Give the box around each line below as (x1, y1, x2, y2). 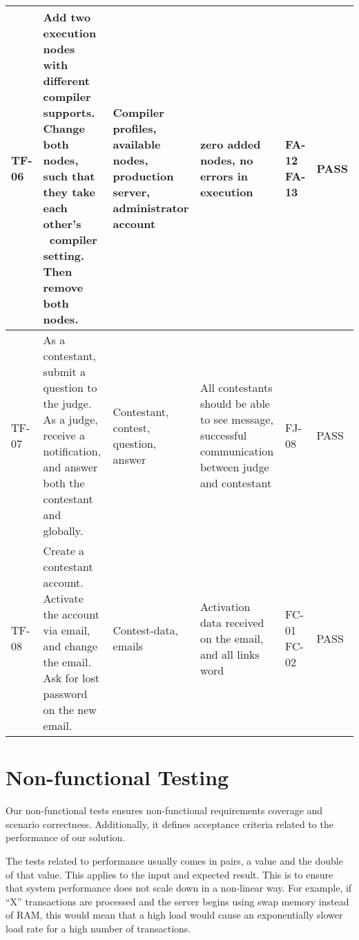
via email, (43, 622, 90, 638)
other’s (43, 216, 81, 232)
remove (43, 279, 84, 295)
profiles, (113, 120, 157, 136)
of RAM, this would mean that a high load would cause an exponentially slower (6, 908, 343, 922)
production (113, 168, 174, 184)
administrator (113, 200, 189, 216)
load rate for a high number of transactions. (6, 921, 191, 935)
